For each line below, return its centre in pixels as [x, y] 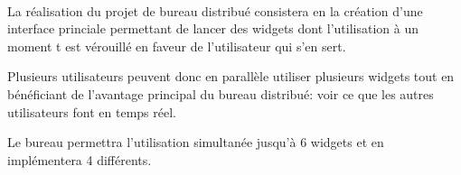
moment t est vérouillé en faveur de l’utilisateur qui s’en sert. [177, 46]
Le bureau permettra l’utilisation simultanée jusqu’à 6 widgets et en [196, 142]
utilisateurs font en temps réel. [92, 111]
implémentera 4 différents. [80, 159]
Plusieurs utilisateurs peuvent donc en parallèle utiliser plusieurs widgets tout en [231, 76]
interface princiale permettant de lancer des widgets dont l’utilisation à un [213, 28]
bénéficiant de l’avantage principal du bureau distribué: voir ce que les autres [221, 93]
